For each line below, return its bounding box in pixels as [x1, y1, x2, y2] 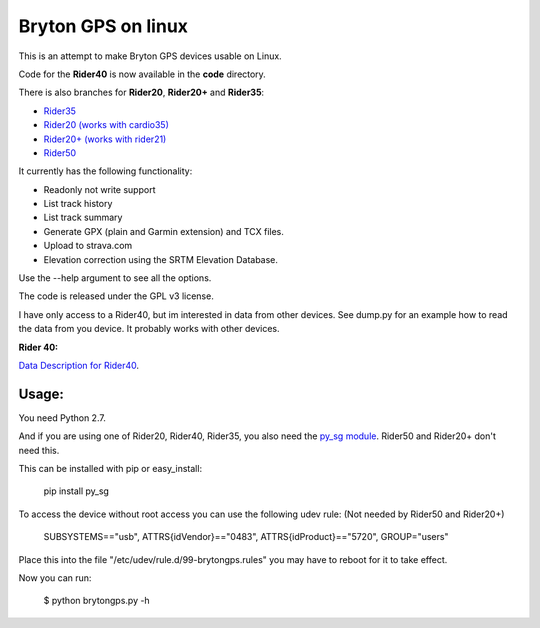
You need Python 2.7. [18, 411, 107, 424]
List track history [43, 198, 113, 210]
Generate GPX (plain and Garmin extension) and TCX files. [43, 225, 285, 237]
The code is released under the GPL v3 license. [18, 290, 214, 302]
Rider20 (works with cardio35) [43, 119, 170, 131]
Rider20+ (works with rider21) [43, 133, 167, 145]
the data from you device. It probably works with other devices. [18, 323, 280, 335]
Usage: [18, 385, 65, 402]
